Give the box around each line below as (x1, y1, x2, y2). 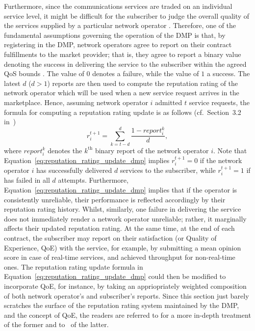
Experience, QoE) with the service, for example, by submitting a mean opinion (4, 242, 241, 252)
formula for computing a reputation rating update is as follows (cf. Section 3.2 (4, 107, 241, 117)
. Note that (213, 145, 247, 155)
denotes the (48, 145, 82, 155)
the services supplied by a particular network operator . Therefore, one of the (4, 20, 236, 30)
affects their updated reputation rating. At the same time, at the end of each (4, 223, 235, 233)
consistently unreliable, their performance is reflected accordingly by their (4, 194, 226, 204)
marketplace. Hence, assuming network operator (4, 97, 148, 107)
